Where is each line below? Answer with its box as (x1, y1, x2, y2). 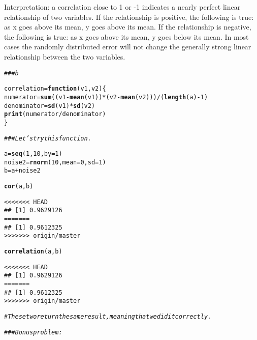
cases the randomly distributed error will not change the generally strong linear (4, 41, 251, 52)
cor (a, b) (4, 183, 34, 190)
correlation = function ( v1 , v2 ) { (4, 85, 106, 93)
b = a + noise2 (4, 167, 41, 175)
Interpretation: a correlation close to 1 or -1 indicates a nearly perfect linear (4, 2, 241, 12)
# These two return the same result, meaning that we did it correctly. (4, 313, 212, 320)
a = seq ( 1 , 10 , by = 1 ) (4, 150, 62, 158)
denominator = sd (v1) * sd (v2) (4, 102, 95, 109)
